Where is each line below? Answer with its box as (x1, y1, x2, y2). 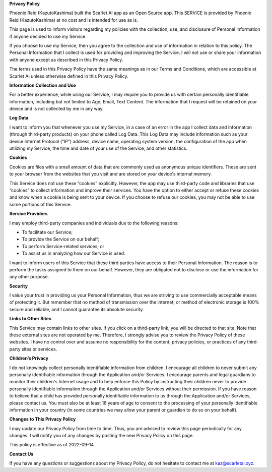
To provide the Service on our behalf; (22, 236, 100, 242)
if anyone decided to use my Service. (9, 33, 87, 39)
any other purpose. (9, 274, 49, 280)
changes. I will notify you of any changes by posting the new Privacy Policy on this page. (9, 433, 194, 439)
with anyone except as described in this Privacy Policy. (9, 56, 123, 63)
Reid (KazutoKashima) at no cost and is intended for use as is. (9, 17, 139, 23)
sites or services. (21, 346, 57, 352)
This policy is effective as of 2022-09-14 (9, 442, 94, 448)
